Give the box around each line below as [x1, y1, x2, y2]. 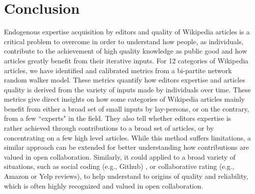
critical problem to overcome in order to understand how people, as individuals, [4, 36, 244, 46]
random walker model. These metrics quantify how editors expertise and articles [4, 75, 245, 85]
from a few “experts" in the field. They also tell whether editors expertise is [4, 113, 231, 123]
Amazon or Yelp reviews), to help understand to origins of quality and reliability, [4, 171, 249, 181]
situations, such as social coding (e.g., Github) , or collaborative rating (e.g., [4, 161, 234, 171]
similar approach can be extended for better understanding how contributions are [4, 142, 249, 152]
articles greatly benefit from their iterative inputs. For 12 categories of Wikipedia [4, 55, 249, 65]
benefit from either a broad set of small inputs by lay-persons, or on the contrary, [4, 103, 249, 113]
